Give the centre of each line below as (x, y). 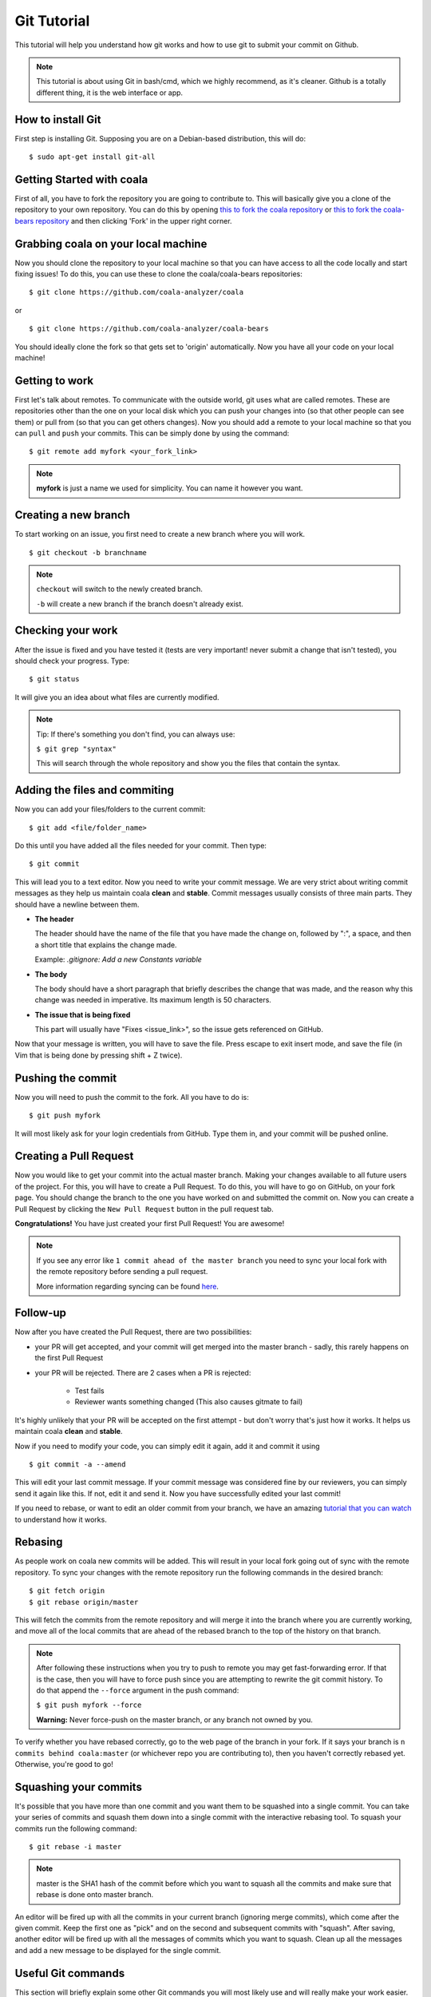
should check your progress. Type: (72, 661)
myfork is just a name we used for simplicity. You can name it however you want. (170, 488)
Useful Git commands (70, 1973)
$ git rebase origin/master (84, 1602)
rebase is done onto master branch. (95, 1895)
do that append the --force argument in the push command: (138, 1690)
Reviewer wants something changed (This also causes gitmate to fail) (189, 1402)
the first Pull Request (69, 1358)
